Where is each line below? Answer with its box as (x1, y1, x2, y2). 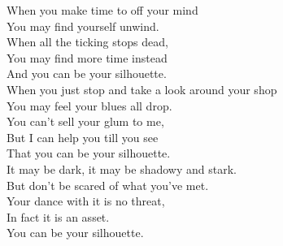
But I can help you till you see (7, 128, 159, 145)
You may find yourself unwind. (7, 17, 159, 34)
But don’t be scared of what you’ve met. (7, 176, 209, 193)
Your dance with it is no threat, (7, 192, 165, 209)
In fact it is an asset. (7, 208, 110, 225)
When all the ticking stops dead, (7, 33, 168, 50)
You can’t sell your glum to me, (7, 113, 164, 130)
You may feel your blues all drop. (7, 97, 172, 114)
